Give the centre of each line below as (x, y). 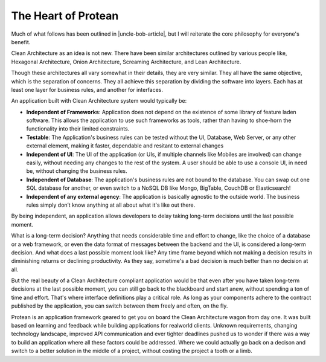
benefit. (21, 42)
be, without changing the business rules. (77, 171)
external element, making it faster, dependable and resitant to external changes (125, 146)
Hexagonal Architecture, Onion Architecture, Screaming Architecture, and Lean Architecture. (126, 62)
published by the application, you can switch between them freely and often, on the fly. (120, 306)
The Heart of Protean (65, 16)
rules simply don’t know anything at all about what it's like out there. (111, 205)
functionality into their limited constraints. (78, 129)
